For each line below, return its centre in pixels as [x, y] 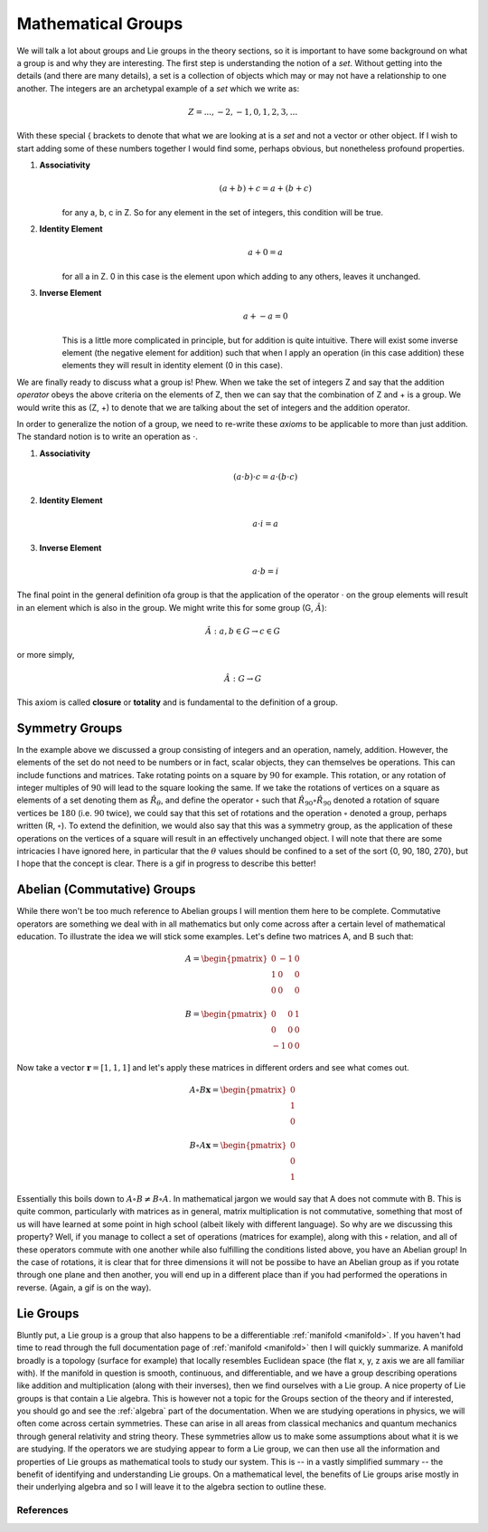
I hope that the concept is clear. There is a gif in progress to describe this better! [166, 863]
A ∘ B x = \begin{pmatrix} [238, 1090]
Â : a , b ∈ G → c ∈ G [243, 632]
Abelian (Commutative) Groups [106, 890]
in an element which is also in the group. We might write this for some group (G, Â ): [172, 607]
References [42, 1510]
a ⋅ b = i [265, 571]
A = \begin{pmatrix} [227, 959]
